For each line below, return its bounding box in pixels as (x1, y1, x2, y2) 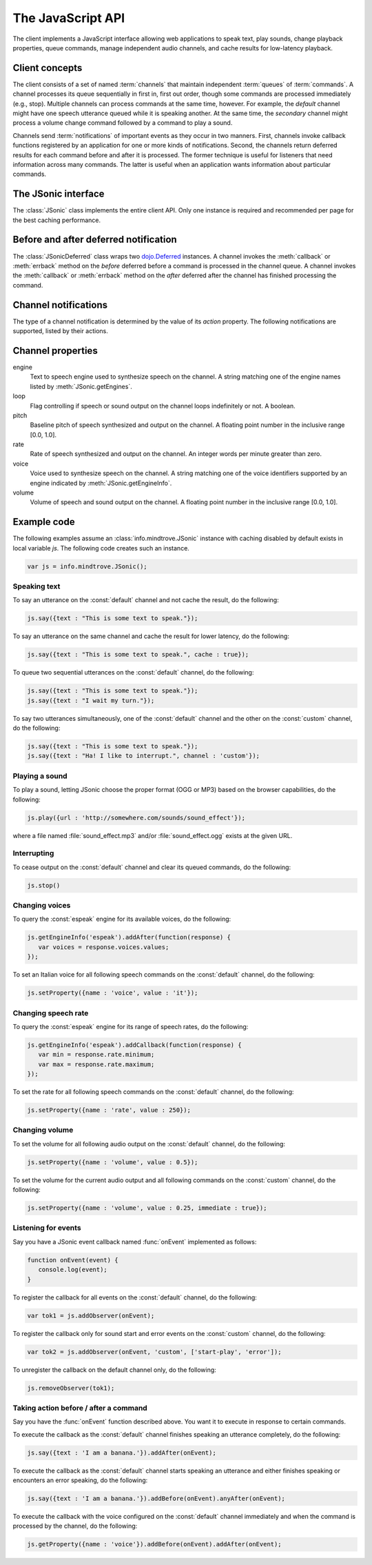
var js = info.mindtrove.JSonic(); (27, 562, 147, 570)
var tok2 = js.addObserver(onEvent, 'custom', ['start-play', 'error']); (27, 1348, 282, 1355)
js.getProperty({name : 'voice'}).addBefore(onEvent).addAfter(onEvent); (27, 1540, 282, 1548)
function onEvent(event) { (27, 1256, 118, 1264)
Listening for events (12, 1223, 82, 1233)
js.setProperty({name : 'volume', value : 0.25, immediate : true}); (27, 1204, 267, 1212)
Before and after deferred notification (12, 234, 177, 246)
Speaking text (12, 581, 61, 591)
